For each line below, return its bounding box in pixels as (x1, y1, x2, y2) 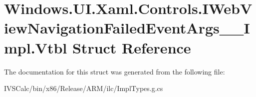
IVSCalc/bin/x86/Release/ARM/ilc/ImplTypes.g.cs (4, 83, 163, 93)
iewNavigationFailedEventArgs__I (4, 17, 250, 38)
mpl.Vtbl (4, 37, 67, 57)
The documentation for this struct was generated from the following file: (4, 66, 225, 76)
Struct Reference (72, 37, 191, 57)
